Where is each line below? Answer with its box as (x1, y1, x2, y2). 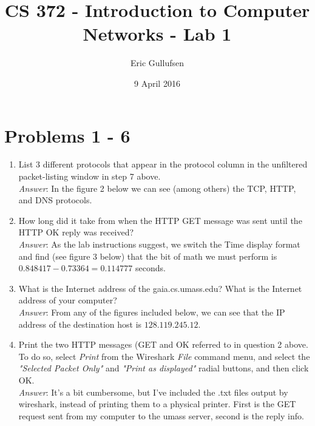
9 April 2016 (134, 76, 180, 89)
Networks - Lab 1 (83, 21, 232, 46)
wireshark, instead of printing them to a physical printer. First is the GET (18, 397, 296, 410)
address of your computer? (18, 294, 117, 306)
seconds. (135, 262, 166, 274)
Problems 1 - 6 (4, 123, 130, 147)
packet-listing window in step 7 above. (18, 170, 161, 183)
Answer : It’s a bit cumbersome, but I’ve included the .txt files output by (18, 385, 288, 398)
